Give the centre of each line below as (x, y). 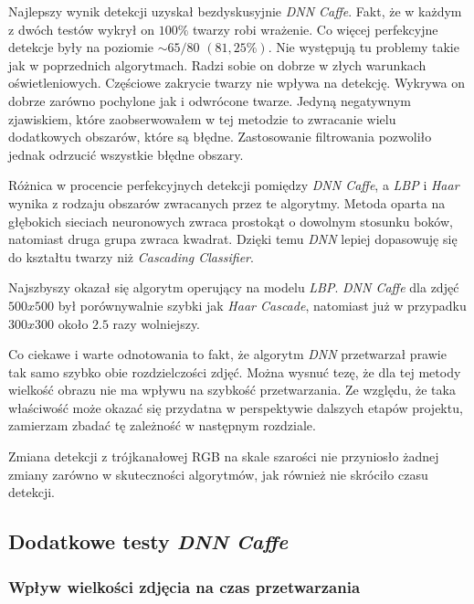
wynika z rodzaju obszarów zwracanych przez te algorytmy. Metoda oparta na (227, 202)
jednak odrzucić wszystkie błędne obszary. (126, 154)
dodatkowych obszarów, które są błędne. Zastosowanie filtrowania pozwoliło (220, 137)
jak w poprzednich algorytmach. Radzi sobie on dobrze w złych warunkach (217, 64)
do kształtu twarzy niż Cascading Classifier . (131, 256)
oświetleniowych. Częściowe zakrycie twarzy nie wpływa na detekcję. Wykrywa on (237, 83)
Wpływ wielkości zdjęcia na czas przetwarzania (184, 586)
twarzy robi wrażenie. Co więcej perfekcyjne (315, 29)
